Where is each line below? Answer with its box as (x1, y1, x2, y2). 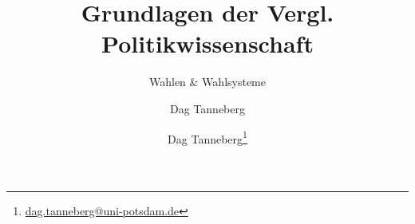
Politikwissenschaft (101, 27, 314, 60)
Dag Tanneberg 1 (168, 128, 247, 147)
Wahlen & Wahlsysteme (149, 73, 266, 90)
